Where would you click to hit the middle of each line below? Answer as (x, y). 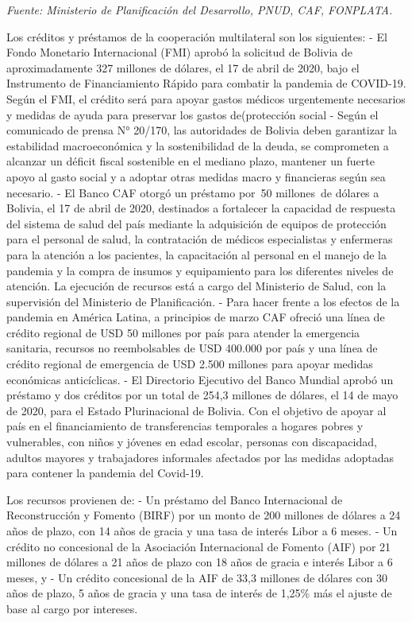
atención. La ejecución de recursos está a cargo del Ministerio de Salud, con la (196, 286)
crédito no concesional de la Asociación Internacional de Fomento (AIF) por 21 (199, 546)
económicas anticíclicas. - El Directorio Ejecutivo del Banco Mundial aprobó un (200, 379)
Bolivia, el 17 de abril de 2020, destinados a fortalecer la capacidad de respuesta (201, 208)
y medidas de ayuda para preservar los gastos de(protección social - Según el (193, 114)
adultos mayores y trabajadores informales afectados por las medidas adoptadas (200, 457)
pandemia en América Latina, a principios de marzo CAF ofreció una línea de (196, 317)
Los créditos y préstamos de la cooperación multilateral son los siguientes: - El (197, 36)
